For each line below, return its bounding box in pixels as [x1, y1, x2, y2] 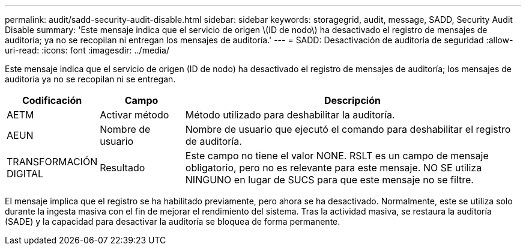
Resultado [100, 162, 145, 174]
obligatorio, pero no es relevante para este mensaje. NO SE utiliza [185, 162, 482, 174]
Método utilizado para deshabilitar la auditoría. [185, 109, 395, 121]
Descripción [324, 94, 381, 106]
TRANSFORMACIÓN [7, 156, 98, 168]
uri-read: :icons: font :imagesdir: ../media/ [5, 45, 169, 55]
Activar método [100, 109, 169, 121]
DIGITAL [7, 168, 44, 180]
